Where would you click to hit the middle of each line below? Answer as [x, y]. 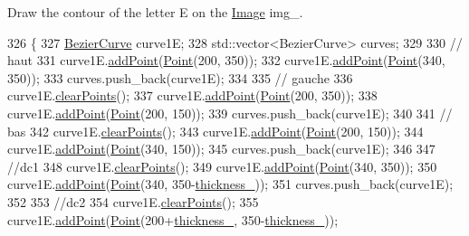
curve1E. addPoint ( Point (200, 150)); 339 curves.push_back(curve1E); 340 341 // [230, 113]
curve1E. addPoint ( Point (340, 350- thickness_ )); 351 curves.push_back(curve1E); [230, 184]
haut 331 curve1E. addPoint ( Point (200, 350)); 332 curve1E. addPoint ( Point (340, [226, 60]
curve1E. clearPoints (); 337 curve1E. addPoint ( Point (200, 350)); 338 [192, 95]
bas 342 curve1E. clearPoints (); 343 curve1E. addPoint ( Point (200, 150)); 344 [215, 131]
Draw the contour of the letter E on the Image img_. [155, 12]
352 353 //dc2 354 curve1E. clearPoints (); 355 [133, 201]
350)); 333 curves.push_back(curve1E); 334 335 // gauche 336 [180, 77]
